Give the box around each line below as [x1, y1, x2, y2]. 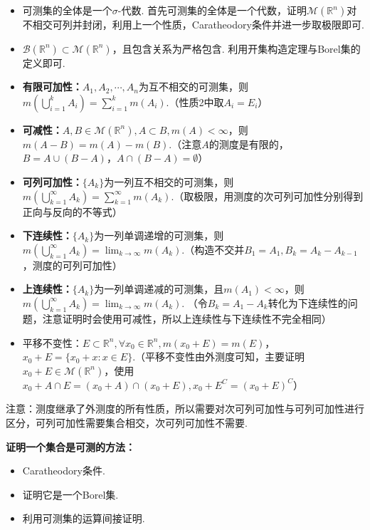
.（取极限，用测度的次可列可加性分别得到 [171, 188, 364, 203]
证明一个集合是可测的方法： [6, 439, 135, 454]
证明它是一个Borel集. [22, 487, 119, 502]
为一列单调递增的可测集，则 [94, 228, 224, 243]
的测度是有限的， [208, 136, 289, 151]
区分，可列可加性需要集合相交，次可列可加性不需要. [6, 415, 248, 430]
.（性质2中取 [166, 94, 224, 109]
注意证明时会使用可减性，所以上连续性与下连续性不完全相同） [42, 311, 332, 326]
